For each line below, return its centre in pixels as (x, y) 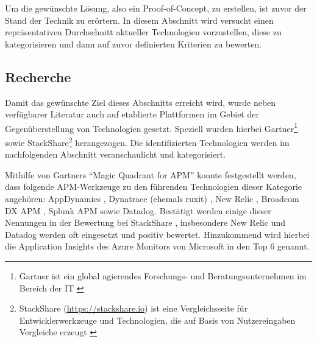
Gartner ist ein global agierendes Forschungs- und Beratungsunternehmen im (163, 276)
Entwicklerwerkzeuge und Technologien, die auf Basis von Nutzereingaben (157, 320)
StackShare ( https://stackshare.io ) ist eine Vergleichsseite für (134, 308)
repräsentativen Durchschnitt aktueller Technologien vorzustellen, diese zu (143, 32)
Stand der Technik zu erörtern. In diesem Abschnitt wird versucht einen (139, 20)
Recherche (38, 76)
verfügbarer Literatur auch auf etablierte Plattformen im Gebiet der (132, 114)
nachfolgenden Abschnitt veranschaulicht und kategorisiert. (116, 154)
